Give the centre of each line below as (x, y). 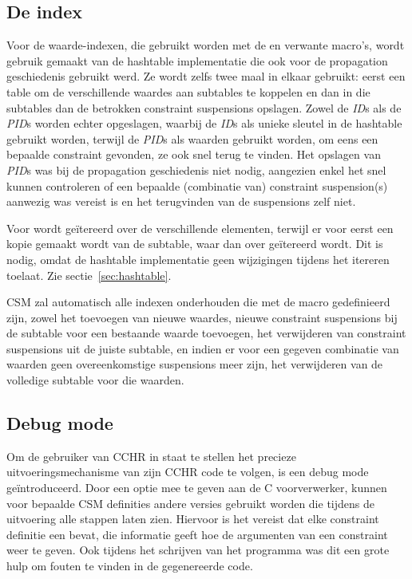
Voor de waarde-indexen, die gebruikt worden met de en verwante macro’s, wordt (206, 45)
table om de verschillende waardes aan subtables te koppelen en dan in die (188, 91)
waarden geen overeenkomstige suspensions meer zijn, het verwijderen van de (195, 364)
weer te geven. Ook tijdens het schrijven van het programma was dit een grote (198, 550)
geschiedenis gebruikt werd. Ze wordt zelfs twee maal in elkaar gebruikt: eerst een (206, 76)
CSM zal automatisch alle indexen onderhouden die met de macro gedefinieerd (198, 302)
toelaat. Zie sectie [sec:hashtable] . (89, 275)
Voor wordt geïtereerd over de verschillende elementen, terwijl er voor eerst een (200, 228)
